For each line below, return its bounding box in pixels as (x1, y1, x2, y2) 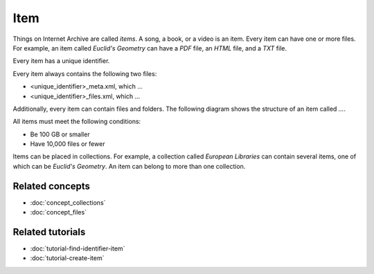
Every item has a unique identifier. (12, 57, 110, 65)
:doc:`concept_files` (30, 208, 87, 217)
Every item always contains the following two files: (12, 69, 157, 77)
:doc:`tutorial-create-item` (30, 254, 105, 262)
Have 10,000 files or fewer (30, 140, 105, 148)
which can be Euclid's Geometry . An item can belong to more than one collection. (12, 162, 246, 170)
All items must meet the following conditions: (12, 118, 141, 126)
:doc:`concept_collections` (30, 198, 106, 207)
